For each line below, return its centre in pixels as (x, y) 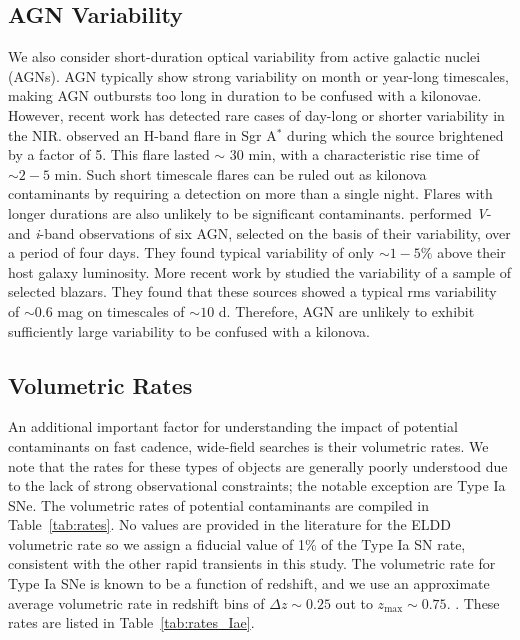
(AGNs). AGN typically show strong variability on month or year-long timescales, (258, 75)
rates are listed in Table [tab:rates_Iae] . (131, 622)
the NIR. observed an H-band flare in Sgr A (142, 134)
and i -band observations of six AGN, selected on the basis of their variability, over (259, 232)
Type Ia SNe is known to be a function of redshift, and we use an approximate (249, 583)
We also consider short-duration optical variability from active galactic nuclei (244, 56)
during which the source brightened (395, 134)
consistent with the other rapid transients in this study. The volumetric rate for (252, 563)
